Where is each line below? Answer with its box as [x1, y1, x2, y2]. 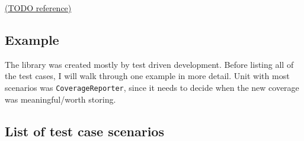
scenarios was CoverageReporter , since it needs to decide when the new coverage [5, 81, 299, 93]
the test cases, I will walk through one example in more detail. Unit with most [5, 70, 290, 82]
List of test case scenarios [5, 122, 164, 140]
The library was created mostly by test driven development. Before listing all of [5, 58, 294, 70]
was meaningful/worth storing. [5, 93, 116, 105]
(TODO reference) [5, 2, 72, 14]
